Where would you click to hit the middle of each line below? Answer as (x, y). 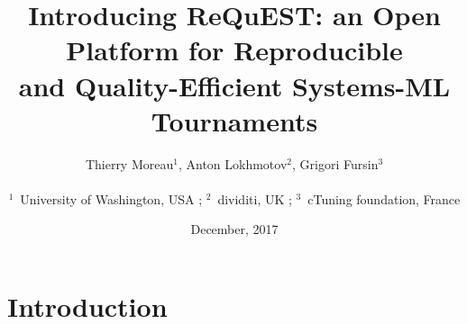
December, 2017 (234, 229)
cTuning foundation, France (384, 198)
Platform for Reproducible (234, 50)
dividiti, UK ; (255, 198)
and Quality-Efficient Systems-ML (234, 85)
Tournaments (234, 120)
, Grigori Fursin (335, 163)
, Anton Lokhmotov (233, 163)
